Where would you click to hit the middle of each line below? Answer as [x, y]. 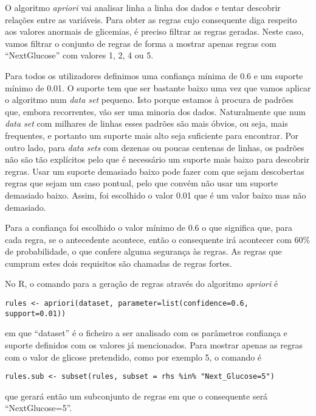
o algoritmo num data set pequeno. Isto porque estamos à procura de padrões [149, 100]
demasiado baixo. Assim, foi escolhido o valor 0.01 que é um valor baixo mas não [156, 195]
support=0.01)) [36, 313]
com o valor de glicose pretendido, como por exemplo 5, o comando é [133, 357]
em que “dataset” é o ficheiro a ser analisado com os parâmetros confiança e [146, 333]
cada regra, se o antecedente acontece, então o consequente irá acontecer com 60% [158, 239]
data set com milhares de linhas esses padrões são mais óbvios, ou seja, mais [146, 123]
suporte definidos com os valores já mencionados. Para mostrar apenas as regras [154, 344]
